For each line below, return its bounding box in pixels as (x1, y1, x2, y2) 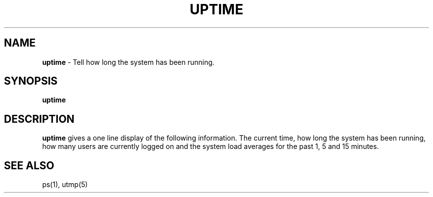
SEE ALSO (4, 159, 54, 172)
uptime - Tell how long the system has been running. (42, 57, 215, 66)
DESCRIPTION (4, 112, 75, 125)
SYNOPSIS (4, 75, 58, 88)
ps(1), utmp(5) (42, 180, 88, 189)
